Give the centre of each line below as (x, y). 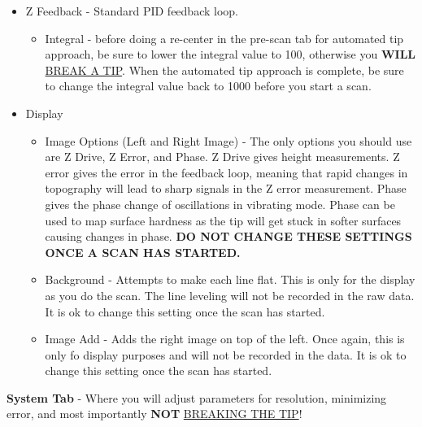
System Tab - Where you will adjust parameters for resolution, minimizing (197, 397)
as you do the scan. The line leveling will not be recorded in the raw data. (230, 295)
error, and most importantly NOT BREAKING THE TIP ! (154, 414)
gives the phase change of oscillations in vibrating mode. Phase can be (220, 204)
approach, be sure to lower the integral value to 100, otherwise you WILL (231, 54)
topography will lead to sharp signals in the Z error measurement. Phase (226, 188)
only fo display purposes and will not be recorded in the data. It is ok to (226, 354)
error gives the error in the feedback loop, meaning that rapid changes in (226, 172)
